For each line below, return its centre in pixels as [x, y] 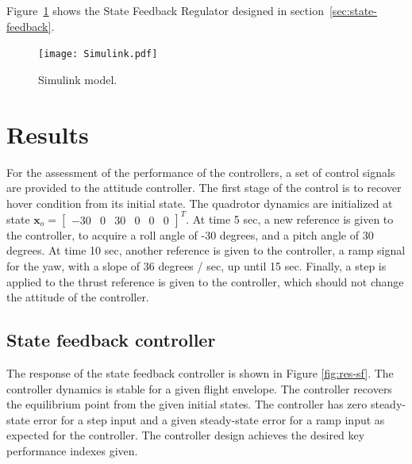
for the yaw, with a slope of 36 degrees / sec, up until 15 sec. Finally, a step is [196, 266]
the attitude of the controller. [78, 297]
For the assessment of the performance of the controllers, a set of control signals [201, 172]
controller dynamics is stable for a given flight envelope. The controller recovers [199, 388]
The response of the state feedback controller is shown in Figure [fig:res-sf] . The [200, 373]
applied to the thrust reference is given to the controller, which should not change [205, 281]
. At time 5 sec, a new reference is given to [290, 219]
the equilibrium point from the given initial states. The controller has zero [187, 404]
